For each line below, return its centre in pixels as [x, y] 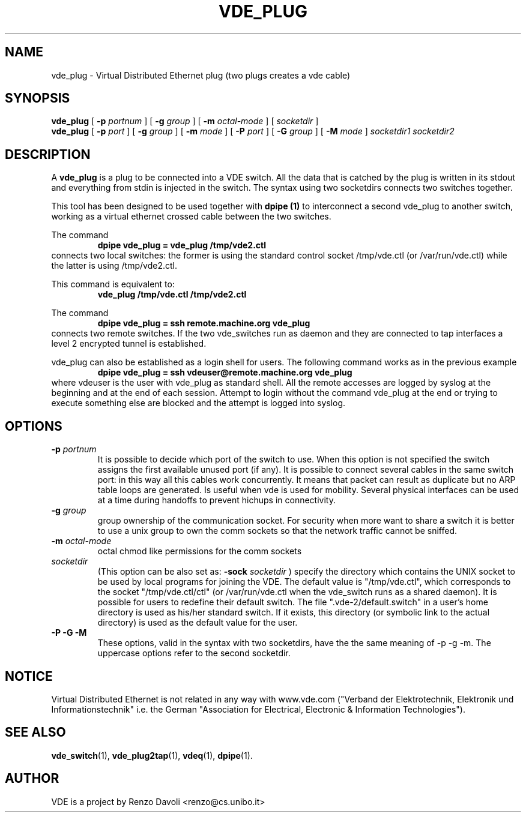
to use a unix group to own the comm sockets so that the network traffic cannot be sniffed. [277, 531]
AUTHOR [32, 779]
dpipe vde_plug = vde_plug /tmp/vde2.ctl [182, 245]
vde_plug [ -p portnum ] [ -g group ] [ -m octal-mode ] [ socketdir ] [185, 121]
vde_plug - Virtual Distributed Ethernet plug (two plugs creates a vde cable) [201, 75]
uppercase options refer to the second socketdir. [194, 653]
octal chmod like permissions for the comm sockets [200, 551]
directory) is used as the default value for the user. [198, 623]
